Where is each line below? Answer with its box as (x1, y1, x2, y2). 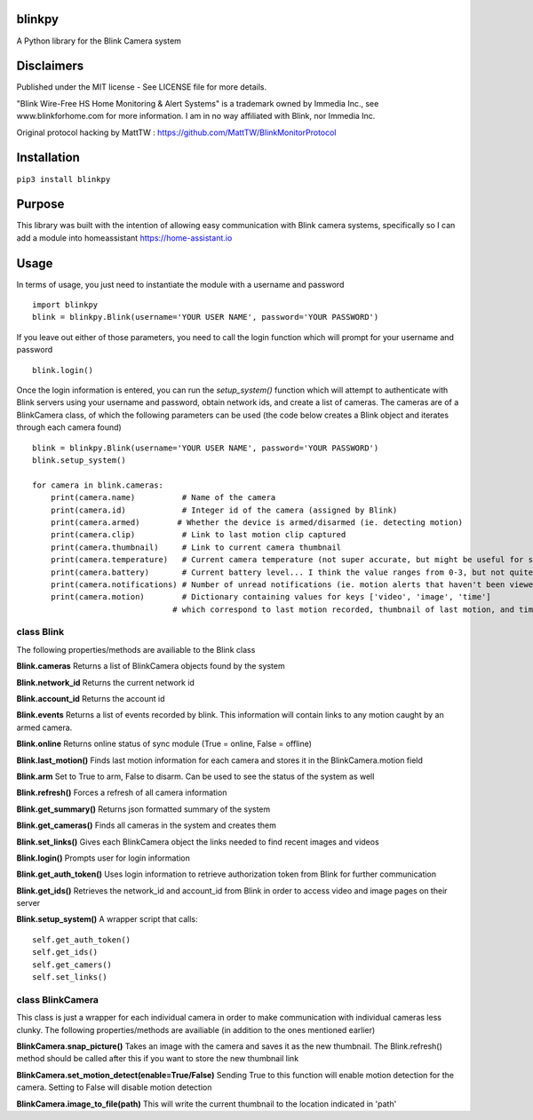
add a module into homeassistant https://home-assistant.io (16, 232, 233, 243)
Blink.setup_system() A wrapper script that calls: (16, 914, 199, 925)
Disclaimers (16, 59, 84, 74)
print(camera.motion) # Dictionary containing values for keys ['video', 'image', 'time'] (50, 592, 492, 602)
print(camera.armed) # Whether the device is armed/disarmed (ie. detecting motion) (50, 517, 464, 528)
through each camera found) (16, 422, 122, 433)
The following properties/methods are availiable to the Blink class (16, 644, 256, 655)
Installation (16, 150, 80, 165)
